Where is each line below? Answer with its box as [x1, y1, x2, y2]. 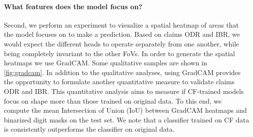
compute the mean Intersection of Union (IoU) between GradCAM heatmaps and [4, 105, 247, 115]
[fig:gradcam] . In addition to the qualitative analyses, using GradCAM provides [4, 67, 241, 77]
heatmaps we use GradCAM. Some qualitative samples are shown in [4, 58, 207, 68]
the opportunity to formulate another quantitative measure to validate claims [4, 76, 235, 87]
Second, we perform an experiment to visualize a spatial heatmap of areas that [4, 19, 239, 30]
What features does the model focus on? [4, 1, 143, 11]
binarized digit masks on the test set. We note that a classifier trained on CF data [4, 114, 249, 124]
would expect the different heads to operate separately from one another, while [4, 38, 239, 48]
